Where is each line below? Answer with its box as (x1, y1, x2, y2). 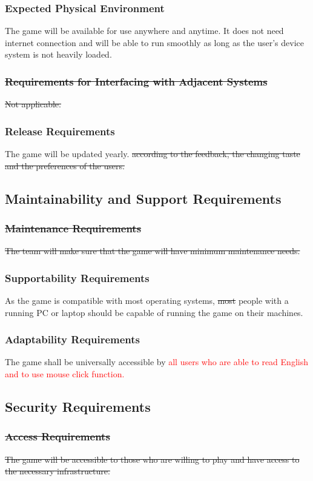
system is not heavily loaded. (5, 48, 112, 61)
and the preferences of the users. (5, 159, 125, 172)
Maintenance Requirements (5, 220, 142, 235)
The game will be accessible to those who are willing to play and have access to (5, 452, 300, 465)
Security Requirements (5, 397, 151, 416)
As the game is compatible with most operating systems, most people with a (5, 294, 289, 307)
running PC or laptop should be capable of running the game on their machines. (5, 306, 303, 318)
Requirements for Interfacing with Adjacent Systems (5, 73, 268, 89)
